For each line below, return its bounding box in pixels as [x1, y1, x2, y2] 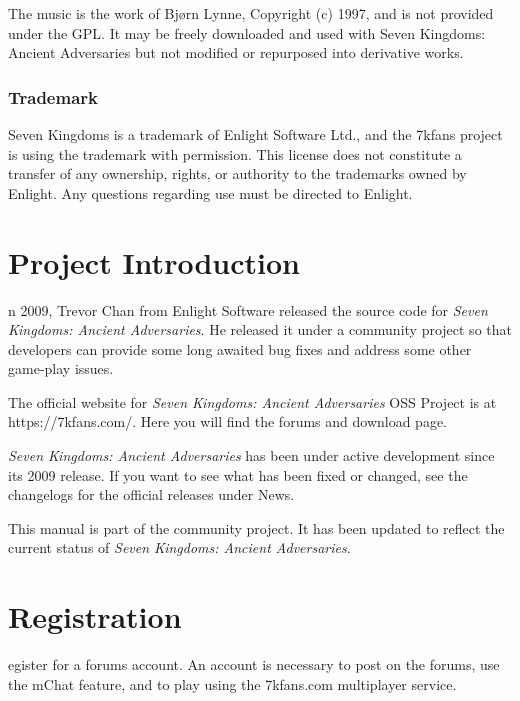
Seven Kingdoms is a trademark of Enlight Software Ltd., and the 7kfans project [8, 124, 503, 144]
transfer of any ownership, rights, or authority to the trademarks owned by [8, 163, 467, 184]
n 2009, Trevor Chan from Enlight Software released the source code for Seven [8, 299, 488, 320]
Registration [8, 596, 182, 637]
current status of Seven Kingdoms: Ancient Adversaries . [8, 537, 351, 558]
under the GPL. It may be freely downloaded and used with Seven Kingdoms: [8, 22, 486, 43]
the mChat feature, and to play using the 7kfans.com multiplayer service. [8, 673, 457, 694]
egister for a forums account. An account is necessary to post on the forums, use [8, 654, 500, 675]
